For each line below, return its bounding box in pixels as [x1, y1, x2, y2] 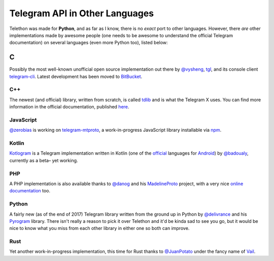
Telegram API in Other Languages [9, 8, 154, 19]
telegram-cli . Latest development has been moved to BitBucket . [9, 73, 143, 79]
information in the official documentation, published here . [9, 104, 129, 110]
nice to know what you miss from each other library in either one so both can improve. [9, 225, 190, 231]
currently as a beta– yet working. [9, 157, 78, 163]
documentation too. [9, 188, 51, 194]
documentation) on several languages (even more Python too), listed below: [9, 40, 168, 46]
